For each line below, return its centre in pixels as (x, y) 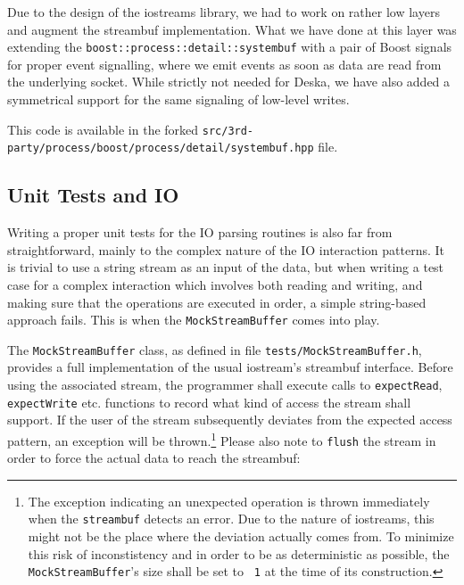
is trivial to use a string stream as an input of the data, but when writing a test (226, 267)
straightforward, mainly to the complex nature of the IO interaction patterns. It (226, 249)
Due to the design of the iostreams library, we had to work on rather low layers (224, 12)
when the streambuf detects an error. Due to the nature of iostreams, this (231, 519)
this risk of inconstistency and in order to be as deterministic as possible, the (239, 553)
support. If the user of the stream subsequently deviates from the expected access (230, 420)
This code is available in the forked (103, 129)
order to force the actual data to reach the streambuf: (154, 458)
